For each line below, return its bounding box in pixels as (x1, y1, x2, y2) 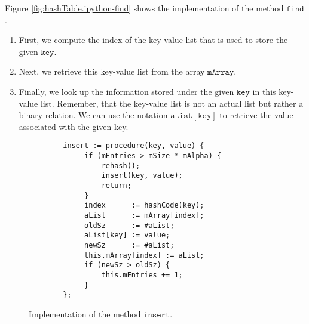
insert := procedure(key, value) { (63, 141, 204, 150)
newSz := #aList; (84, 240, 175, 249)
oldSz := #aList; (84, 221, 175, 230)
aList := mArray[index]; (84, 211, 204, 220)
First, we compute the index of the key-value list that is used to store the (19, 33, 288, 46)
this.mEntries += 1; (101, 270, 183, 279)
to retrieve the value (219, 109, 293, 121)
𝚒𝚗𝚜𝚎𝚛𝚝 (143, 310, 170, 319)
